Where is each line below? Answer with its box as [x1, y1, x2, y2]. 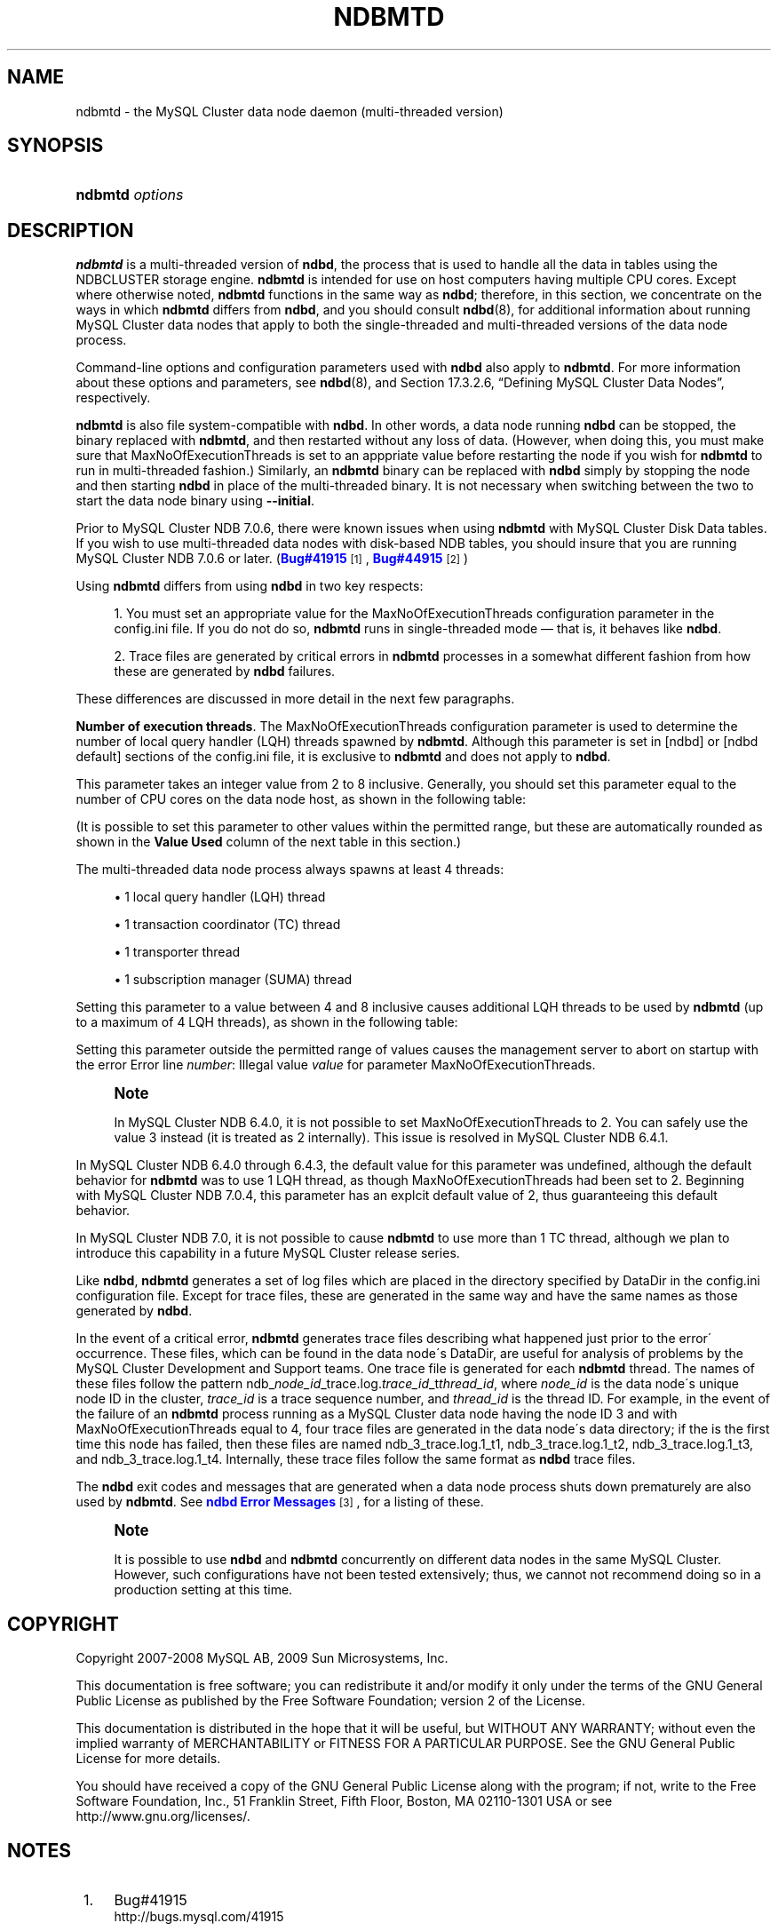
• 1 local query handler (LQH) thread [114, 889, 326, 905]
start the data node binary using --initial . [75, 493, 315, 509]
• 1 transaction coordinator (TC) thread [114, 917, 341, 933]
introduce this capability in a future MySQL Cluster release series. [75, 1245, 460, 1261]
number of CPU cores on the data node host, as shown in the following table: [75, 791, 527, 807]
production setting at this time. [114, 1582, 293, 1598]
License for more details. [75, 1751, 221, 1767]
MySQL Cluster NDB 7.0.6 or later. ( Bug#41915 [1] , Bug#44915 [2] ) [75, 551, 469, 567]
